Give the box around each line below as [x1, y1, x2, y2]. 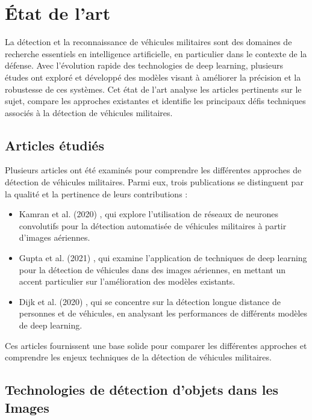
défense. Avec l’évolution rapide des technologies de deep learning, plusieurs [5, 59, 284, 72]
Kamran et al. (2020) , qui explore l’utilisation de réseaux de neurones [19, 208, 278, 220]
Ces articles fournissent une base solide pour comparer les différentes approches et [5, 339, 307, 351]
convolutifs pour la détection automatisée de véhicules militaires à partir [19, 219, 287, 232]
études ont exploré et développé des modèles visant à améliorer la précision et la [5, 70, 301, 83]
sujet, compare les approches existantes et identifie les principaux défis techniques [5, 94, 306, 107]
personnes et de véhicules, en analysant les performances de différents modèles [19, 307, 308, 320]
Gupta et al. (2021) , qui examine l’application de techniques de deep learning [19, 252, 307, 264]
